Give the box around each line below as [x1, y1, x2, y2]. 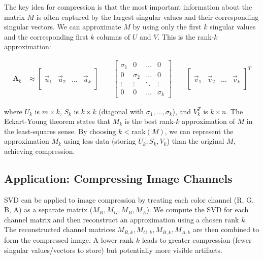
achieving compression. [4, 145, 75, 156]
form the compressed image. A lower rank [4, 234, 134, 245]
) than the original [167, 136, 224, 146]
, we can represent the [165, 125, 234, 136]
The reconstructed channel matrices [4, 224, 115, 235]
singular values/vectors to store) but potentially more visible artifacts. [4, 244, 222, 255]
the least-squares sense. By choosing [4, 125, 116, 136]
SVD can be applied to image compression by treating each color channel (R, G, [4, 194, 254, 205]
